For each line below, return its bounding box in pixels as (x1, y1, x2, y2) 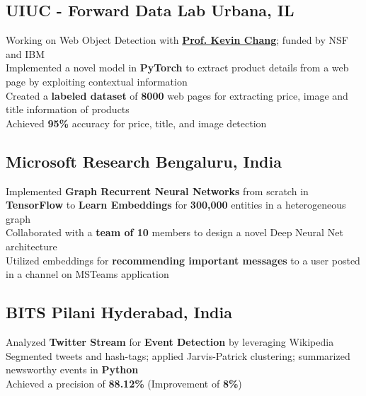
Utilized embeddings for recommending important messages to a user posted (6, 252, 360, 267)
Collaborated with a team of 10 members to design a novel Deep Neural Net (6, 225, 343, 240)
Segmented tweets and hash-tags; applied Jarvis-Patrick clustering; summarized (6, 348, 350, 363)
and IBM (6, 46, 45, 61)
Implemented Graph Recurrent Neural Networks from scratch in (6, 183, 309, 198)
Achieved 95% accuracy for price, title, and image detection (6, 115, 267, 130)
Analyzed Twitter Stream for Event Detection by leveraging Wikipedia (6, 334, 334, 349)
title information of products (6, 102, 130, 117)
